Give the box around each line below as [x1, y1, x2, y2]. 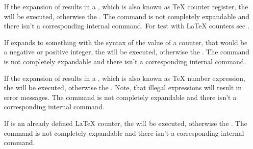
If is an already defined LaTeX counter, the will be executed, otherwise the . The [4, 118, 247, 128]
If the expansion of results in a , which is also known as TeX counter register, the [4, 1, 248, 11]
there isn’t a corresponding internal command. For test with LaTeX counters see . [4, 21, 250, 31]
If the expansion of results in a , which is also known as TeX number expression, [4, 73, 245, 83]
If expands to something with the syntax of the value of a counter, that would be [4, 37, 248, 47]
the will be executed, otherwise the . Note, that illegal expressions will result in [4, 82, 242, 93]
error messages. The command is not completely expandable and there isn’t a [4, 92, 237, 102]
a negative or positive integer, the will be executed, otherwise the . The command [4, 47, 250, 57]
